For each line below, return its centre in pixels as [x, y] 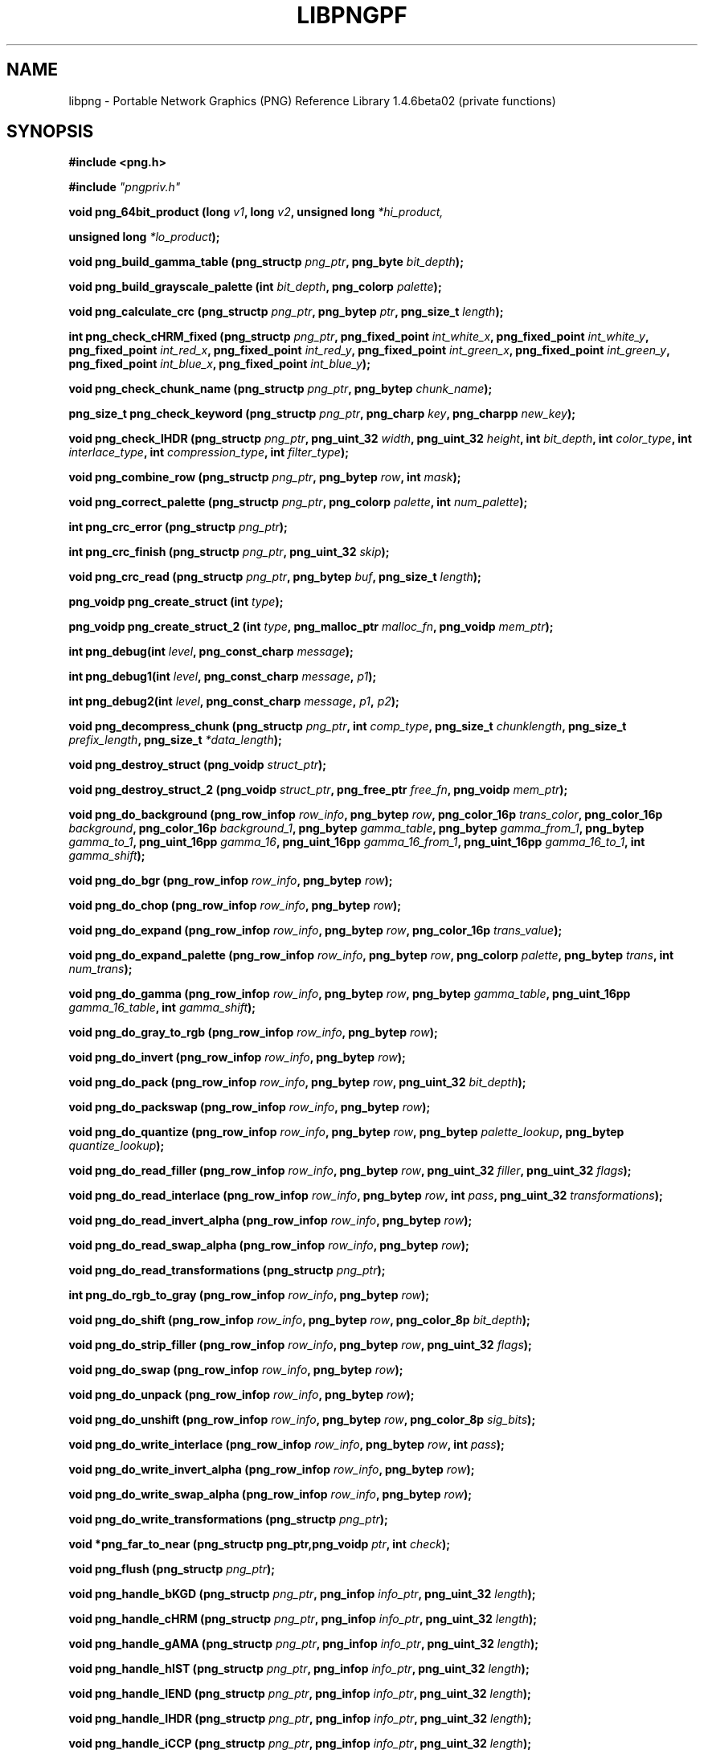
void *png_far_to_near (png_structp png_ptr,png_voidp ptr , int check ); [259, 1544]
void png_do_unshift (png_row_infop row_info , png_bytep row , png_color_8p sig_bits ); [302, 1420]
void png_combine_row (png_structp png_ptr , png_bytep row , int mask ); [265, 477]
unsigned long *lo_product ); [144, 237]
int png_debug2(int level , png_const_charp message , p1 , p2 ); [234, 701]
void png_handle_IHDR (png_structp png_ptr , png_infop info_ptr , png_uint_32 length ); [300, 1719]
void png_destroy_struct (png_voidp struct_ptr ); [198, 765]
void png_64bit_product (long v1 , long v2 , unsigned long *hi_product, [256, 212]
